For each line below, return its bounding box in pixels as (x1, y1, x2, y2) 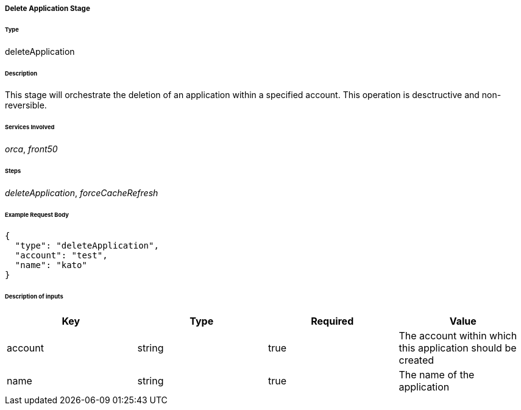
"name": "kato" (15, 260, 87, 270)
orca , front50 (5, 144, 58, 155)
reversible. (5, 100, 47, 111)
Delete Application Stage (5, 4, 90, 13)
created (399, 354, 434, 367)
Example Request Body (5, 211, 69, 218)
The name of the (399, 369, 475, 381)
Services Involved (5, 124, 55, 131)
